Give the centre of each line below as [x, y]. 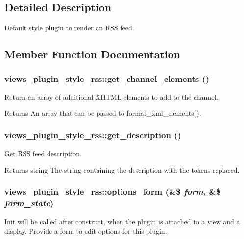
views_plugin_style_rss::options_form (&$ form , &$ [113, 192]
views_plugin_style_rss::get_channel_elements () [107, 78]
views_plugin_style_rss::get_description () [93, 135]
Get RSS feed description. [43, 153]
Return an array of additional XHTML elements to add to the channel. [111, 96]
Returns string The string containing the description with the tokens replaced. [122, 170]
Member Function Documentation [93, 54]
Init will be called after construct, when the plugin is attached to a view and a [122, 221]
